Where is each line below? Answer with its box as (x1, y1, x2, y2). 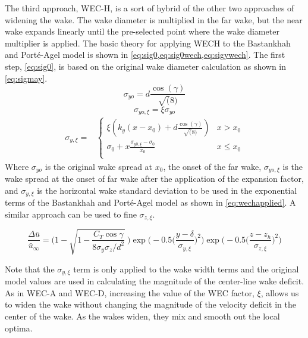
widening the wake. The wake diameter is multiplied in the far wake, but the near (5, 13, 303, 26)
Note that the (5, 262, 55, 275)
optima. (5, 321, 33, 334)
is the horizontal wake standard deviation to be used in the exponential (37, 184, 297, 196)
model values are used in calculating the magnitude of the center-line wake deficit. (5, 275, 304, 287)
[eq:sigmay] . (5, 72, 48, 84)
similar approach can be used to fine (5, 207, 137, 220)
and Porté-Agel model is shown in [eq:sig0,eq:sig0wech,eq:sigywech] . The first (5, 48, 285, 61)
